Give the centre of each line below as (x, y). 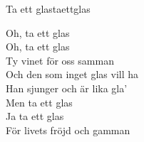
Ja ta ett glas (35, 116)
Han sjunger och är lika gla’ (67, 88)
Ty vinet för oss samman (60, 60)
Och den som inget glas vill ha (72, 74)
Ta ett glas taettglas (48, 9)
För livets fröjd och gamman (68, 130)
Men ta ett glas (39, 102)
